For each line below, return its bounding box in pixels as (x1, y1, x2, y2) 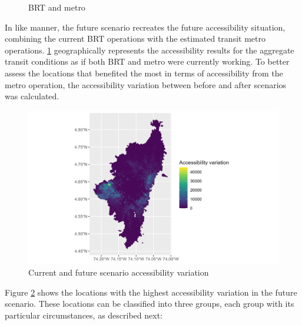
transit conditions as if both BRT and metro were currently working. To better (5, 55, 290, 68)
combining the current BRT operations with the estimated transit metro (5, 32, 266, 45)
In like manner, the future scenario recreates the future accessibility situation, (5, 21, 286, 33)
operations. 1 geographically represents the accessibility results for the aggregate (5, 43, 294, 56)
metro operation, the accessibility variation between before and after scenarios (5, 78, 287, 91)
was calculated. (5, 90, 59, 102)
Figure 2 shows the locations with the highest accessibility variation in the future (5, 286, 297, 298)
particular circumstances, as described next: (5, 309, 163, 321)
